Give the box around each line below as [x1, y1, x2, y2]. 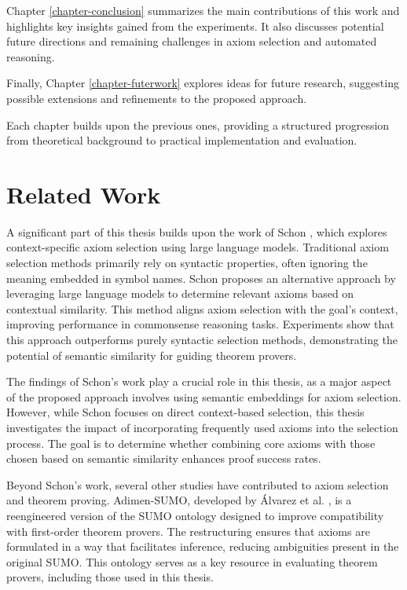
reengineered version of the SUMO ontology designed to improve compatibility [6, 507, 384, 523]
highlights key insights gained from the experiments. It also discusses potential [6, 17, 384, 34]
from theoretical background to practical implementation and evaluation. [6, 132, 357, 148]
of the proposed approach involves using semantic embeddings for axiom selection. [6, 388, 401, 405]
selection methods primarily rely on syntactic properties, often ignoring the [6, 255, 368, 271]
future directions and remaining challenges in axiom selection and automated [6, 33, 377, 49]
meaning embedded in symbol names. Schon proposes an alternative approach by [6, 269, 396, 286]
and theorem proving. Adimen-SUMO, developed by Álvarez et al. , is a [6, 492, 352, 508]
